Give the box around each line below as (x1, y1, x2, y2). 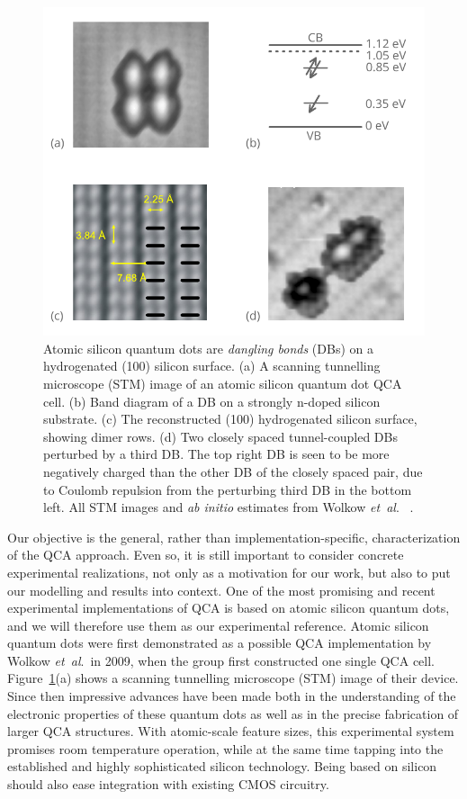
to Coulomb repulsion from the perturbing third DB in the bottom (43, 480, 412, 498)
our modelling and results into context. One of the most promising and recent (7, 580, 436, 599)
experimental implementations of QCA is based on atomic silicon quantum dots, (7, 598, 450, 617)
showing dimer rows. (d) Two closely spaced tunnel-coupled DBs (43, 426, 398, 445)
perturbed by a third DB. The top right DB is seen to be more (43, 444, 390, 463)
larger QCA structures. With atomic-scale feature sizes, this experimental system (7, 722, 454, 741)
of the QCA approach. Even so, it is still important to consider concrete (7, 545, 404, 564)
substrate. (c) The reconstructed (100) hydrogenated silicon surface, (43, 409, 418, 428)
